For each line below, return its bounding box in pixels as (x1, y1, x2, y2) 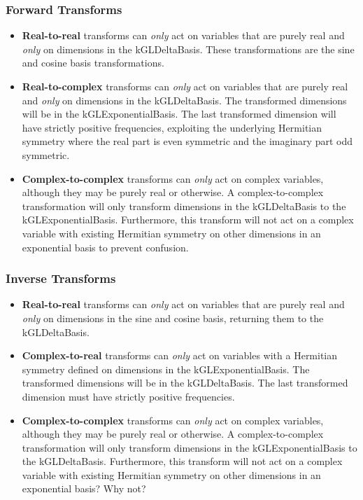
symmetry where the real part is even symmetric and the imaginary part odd (22, 134, 353, 148)
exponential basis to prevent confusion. (22, 239, 189, 254)
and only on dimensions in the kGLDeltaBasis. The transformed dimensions (22, 92, 347, 107)
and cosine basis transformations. (22, 55, 164, 70)
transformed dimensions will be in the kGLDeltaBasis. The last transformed (22, 375, 348, 390)
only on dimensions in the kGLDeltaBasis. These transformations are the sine (22, 41, 355, 56)
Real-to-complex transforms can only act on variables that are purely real (22, 79, 348, 93)
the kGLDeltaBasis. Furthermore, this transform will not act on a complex (22, 454, 343, 468)
